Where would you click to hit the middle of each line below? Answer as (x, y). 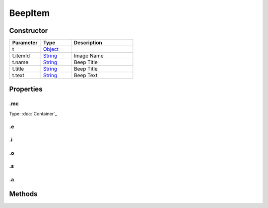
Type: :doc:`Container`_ (33, 113)
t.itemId (21, 56)
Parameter (25, 43)
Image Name (89, 56)
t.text (18, 76)
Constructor (29, 31)
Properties (26, 89)
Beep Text (86, 76)
